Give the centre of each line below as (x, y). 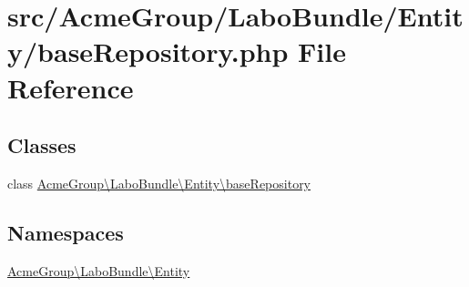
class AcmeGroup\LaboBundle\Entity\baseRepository (159, 183)
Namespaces (66, 232)
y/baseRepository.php (148, 51)
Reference (71, 87)
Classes (42, 145)
